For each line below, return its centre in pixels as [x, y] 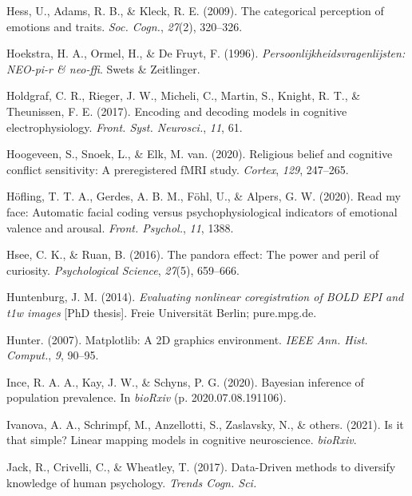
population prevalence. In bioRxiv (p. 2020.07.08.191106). [147, 397]
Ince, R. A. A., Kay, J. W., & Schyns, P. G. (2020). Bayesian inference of [185, 381]
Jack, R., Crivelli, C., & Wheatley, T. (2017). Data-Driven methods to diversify [201, 467]
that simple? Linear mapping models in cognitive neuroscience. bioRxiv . [182, 440]
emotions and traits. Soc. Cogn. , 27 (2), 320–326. [125, 26]
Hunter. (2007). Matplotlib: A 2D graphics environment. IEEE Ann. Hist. [187, 339]
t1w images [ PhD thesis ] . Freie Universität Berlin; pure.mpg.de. [162, 312]
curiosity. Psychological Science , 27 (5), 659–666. [123, 270]
